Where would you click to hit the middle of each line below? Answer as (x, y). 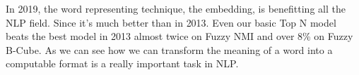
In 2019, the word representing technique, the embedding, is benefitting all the (176, 8)
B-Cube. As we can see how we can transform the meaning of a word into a (169, 49)
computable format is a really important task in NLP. (122, 63)
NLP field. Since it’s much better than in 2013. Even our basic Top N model (171, 22)
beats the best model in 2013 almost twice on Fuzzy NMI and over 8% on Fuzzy (179, 36)
